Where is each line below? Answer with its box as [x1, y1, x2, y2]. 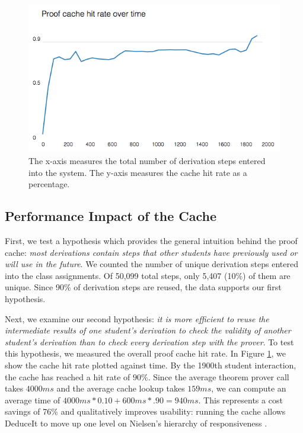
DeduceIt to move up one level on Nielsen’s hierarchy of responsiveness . [5, 416, 267, 429]
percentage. [28, 178, 70, 190]
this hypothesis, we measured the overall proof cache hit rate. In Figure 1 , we [5, 347, 286, 360]
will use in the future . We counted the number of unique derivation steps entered [5, 258, 298, 270]
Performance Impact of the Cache [5, 207, 217, 225]
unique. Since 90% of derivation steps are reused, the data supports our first [5, 281, 282, 293]
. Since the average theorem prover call [148, 370, 289, 383]
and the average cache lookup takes [56, 382, 185, 394]
